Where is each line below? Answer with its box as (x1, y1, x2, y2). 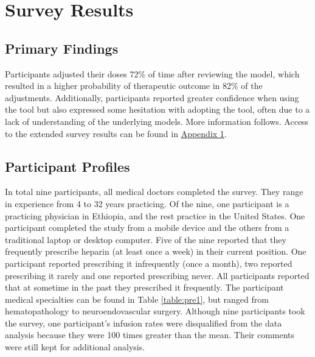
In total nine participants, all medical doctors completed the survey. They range (5, 185, 303, 198)
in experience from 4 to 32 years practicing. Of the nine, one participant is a (5, 197, 289, 210)
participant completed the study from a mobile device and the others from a (5, 221, 289, 234)
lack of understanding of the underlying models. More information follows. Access (5, 115, 309, 127)
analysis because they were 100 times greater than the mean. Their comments (5, 328, 295, 341)
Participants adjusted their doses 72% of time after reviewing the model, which (5, 67, 300, 80)
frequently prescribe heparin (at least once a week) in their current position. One (5, 245, 306, 258)
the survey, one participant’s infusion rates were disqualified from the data (5, 316, 282, 329)
